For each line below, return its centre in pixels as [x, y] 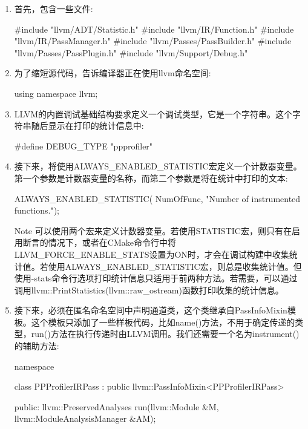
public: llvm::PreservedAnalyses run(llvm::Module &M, [116, 406]
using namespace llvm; [56, 93]
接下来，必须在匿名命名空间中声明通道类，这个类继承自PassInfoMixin [151, 310]
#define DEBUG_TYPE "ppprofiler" [84, 146]
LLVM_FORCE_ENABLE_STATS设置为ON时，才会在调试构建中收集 [152, 254]
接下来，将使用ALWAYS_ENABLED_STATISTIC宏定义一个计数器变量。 [158, 166]
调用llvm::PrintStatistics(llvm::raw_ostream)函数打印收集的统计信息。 [149, 290]
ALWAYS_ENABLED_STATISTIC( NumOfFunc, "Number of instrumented [157, 198]
